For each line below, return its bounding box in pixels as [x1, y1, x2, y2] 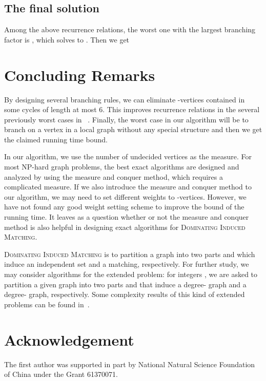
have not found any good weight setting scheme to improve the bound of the [4, 201, 244, 212]
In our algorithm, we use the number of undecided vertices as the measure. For [4, 151, 252, 162]
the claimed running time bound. [4, 134, 108, 144]
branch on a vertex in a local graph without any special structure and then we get [4, 124, 262, 135]
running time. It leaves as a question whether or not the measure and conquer [4, 211, 249, 222]
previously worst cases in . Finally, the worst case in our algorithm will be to [4, 114, 249, 124]
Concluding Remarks [4, 64, 155, 85]
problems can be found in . [4, 299, 90, 309]
